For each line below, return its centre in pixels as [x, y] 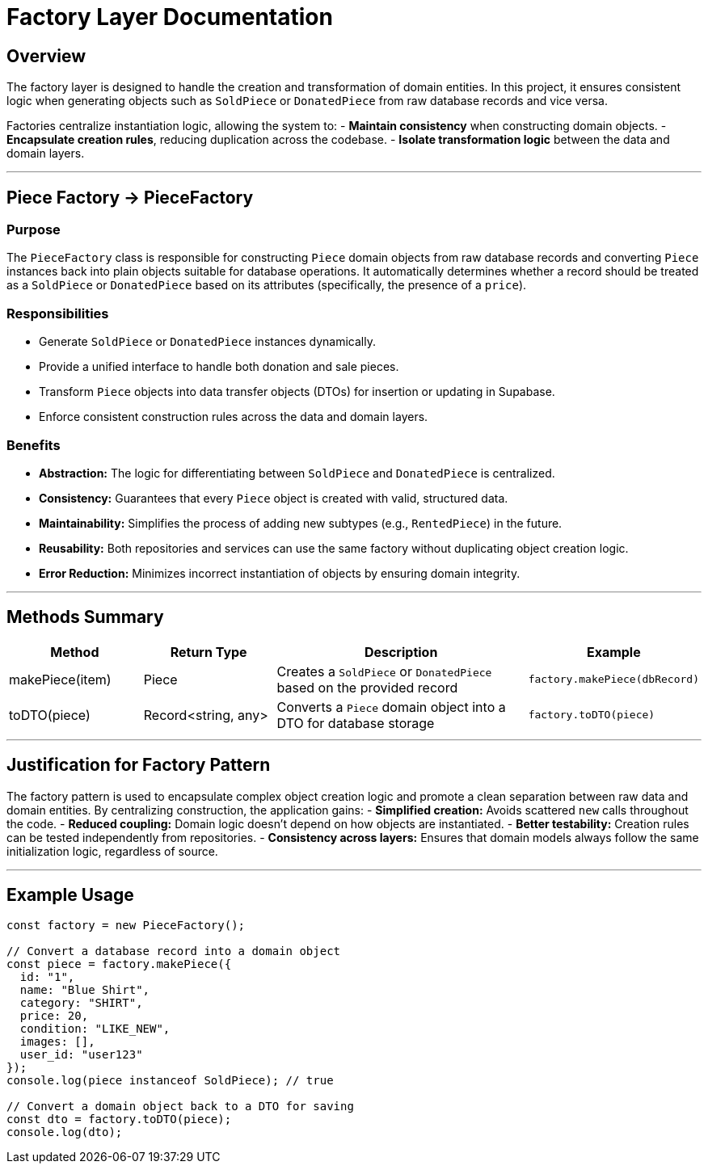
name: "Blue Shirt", [85, 990]
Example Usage [70, 895]
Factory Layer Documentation [170, 17]
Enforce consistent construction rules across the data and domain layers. [234, 417]
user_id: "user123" [81, 1055]
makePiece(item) [60, 679]
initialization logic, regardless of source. [112, 851]
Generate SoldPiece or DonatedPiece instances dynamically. [207, 342]
